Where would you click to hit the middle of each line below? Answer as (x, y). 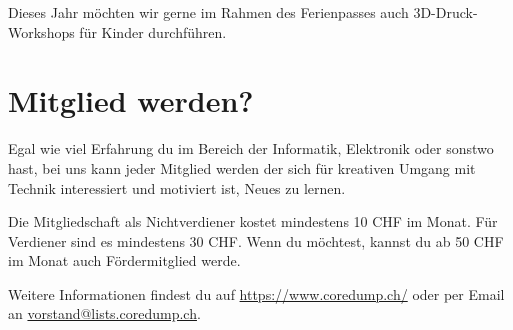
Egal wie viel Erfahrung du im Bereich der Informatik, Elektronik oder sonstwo (251, 148)
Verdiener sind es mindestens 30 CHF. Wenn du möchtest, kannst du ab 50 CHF (256, 240)
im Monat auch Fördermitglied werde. (124, 260)
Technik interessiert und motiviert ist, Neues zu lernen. (177, 187)
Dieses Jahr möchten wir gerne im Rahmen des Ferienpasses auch (208, 12)
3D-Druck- (445, 12)
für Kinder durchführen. (153, 31)
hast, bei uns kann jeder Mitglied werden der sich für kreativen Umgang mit (242, 167)
